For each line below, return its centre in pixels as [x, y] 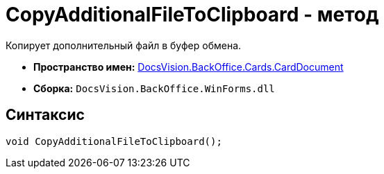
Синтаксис [45, 115]
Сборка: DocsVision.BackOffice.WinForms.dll [154, 88]
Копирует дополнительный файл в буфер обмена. [124, 45]
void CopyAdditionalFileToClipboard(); [114, 141]
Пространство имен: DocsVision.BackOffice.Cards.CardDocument [189, 67]
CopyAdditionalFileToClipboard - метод [192, 15]
